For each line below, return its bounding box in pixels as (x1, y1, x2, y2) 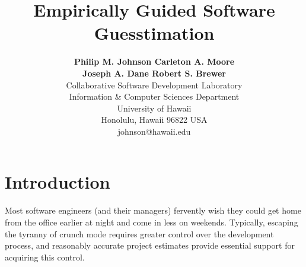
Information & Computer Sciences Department (69, 90, 240, 103)
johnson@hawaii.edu (117, 125, 191, 137)
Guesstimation (94, 21, 215, 45)
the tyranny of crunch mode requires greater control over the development (5, 227, 274, 240)
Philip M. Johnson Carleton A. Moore (74, 55, 235, 68)
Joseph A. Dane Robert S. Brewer (82, 66, 226, 79)
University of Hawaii (117, 101, 192, 114)
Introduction (5, 170, 110, 194)
